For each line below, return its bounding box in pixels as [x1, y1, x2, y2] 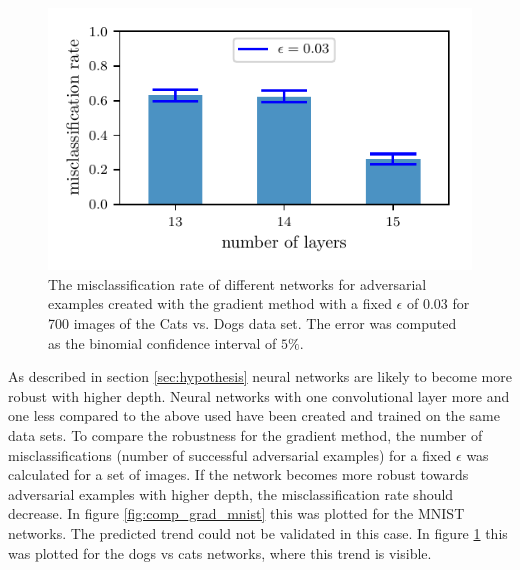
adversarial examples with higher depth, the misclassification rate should [8, 483, 454, 504]
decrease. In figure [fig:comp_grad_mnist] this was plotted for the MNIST [8, 503, 465, 524]
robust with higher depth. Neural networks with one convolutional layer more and [8, 385, 510, 406]
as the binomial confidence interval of [48, 332, 277, 353]
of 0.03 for [406, 293, 470, 314]
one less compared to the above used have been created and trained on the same [8, 405, 500, 426]
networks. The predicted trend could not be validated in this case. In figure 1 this [8, 522, 508, 543]
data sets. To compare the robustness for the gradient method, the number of [8, 424, 483, 445]
